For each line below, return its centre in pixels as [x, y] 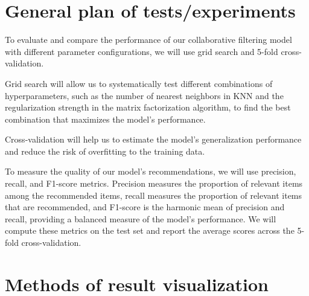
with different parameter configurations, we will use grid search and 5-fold [142, 51]
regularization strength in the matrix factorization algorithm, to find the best [148, 107]
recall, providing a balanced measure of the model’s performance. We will [141, 218]
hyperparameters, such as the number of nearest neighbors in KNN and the [144, 95]
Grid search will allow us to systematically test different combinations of [139, 83]
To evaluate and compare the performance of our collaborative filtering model [148, 40]
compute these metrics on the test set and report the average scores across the [150, 230]
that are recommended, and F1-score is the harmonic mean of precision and [145, 207]
